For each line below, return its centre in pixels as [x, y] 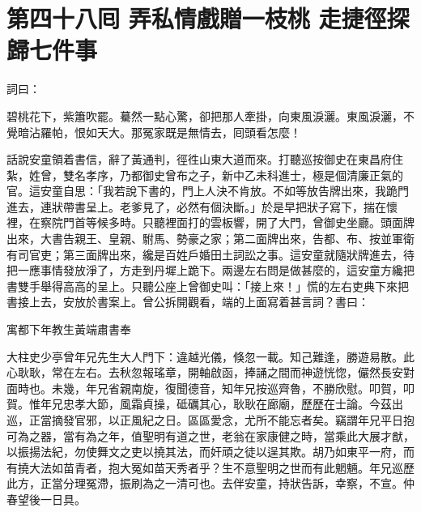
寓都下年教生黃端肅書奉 [69, 329]
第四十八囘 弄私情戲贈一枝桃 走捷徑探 [208, 18]
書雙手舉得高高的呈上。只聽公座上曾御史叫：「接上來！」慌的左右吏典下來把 [208, 286]
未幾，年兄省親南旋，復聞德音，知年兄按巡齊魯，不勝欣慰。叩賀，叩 [233, 388]
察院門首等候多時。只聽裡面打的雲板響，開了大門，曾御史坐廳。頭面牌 [227, 222]
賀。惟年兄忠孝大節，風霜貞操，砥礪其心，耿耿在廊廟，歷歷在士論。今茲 [199, 404]
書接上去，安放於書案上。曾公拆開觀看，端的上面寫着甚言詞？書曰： [188, 302]
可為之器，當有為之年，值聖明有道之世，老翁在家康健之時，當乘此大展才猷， [210, 435]
